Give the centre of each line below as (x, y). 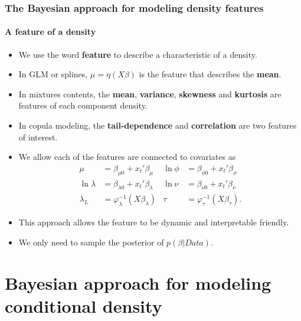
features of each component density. (83, 105)
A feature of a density (50, 32)
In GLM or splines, (53, 74)
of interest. (38, 137)
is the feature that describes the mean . (210, 74)
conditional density (84, 305)
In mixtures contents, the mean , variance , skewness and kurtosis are (150, 94)
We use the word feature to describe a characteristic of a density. (138, 54)
